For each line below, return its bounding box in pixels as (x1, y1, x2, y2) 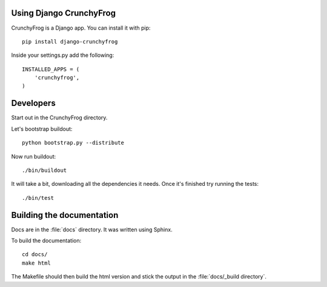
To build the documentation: (11, 237, 82, 245)
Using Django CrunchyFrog (11, 8, 116, 18)
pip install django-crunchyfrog (22, 38, 118, 45)
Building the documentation (11, 209, 119, 220)
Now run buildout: (11, 153, 56, 160)
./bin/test (22, 194, 54, 201)
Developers (11, 98, 56, 108)
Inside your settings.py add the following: (11, 51, 114, 59)
